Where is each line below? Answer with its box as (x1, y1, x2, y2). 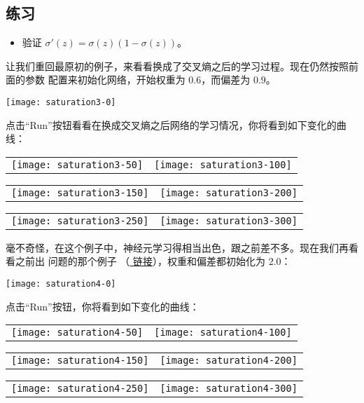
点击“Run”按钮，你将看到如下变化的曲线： (6, 299, 199, 313)
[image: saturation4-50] (11, 327, 143, 339)
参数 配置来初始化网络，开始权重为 (24, 72, 185, 87)
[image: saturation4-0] (6, 279, 116, 289)
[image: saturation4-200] (160, 355, 297, 367)
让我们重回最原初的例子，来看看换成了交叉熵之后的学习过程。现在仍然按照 (6, 58, 349, 73)
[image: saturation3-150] (11, 186, 149, 198)
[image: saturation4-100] (154, 327, 292, 339)
